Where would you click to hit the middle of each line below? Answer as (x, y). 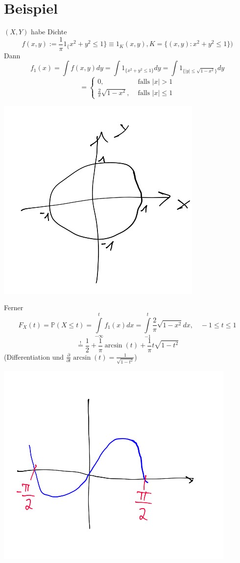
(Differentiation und (34, 356)
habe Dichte (49, 32)
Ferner (14, 307)
